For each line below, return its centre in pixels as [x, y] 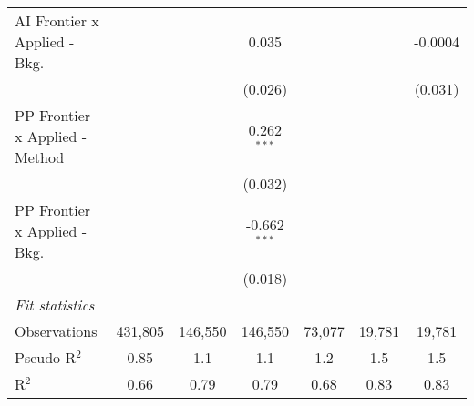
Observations [56, 331]
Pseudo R [46, 357]
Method [40, 157]
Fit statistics [55, 304]
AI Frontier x [57, 20]
